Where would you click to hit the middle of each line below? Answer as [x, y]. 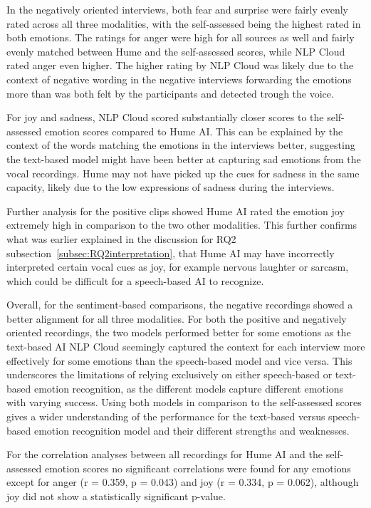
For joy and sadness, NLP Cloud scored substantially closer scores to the [165, 117]
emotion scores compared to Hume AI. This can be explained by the [194, 131]
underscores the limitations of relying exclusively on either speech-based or [169, 374]
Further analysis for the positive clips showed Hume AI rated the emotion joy [176, 211]
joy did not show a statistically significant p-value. [116, 496]
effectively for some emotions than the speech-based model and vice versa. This [179, 360]
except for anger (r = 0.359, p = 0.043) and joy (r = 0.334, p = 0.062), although [183, 482]
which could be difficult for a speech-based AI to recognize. [135, 280]
